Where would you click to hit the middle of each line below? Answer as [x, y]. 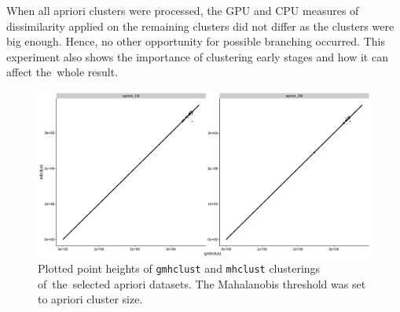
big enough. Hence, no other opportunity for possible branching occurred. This [196, 41]
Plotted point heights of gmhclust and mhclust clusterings [179, 268]
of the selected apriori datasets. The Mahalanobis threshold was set [202, 283]
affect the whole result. [62, 72]
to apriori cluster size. [90, 299]
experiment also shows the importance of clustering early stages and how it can [197, 56]
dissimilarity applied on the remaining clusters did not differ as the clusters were [200, 26]
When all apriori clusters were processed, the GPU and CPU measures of [183, 10]
